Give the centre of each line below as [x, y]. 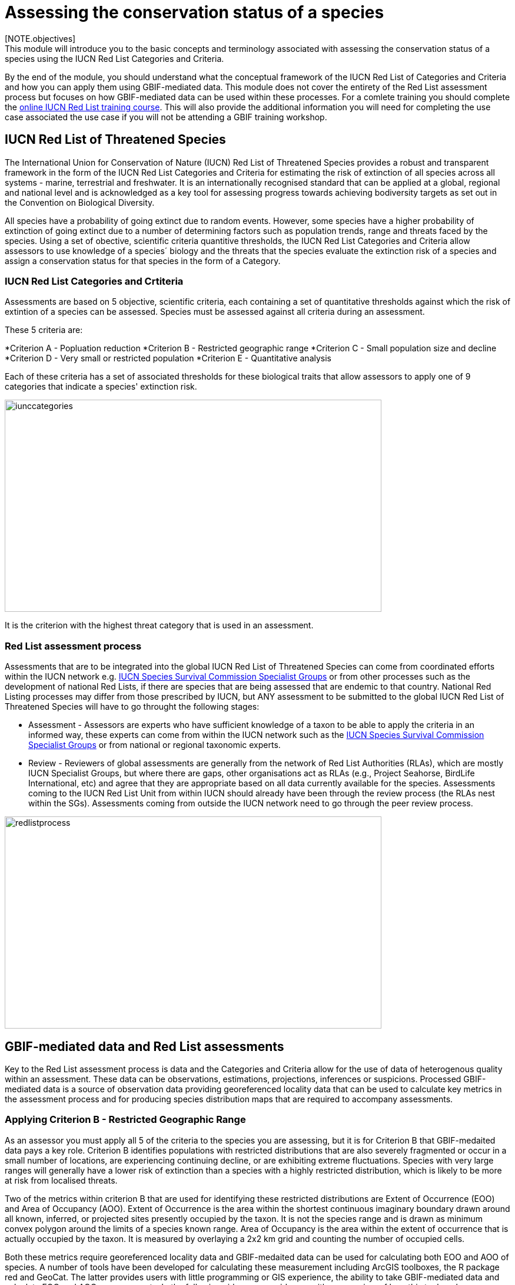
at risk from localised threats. [61, 1180]
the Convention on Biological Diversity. [80, 202]
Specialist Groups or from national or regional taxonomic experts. [154, 745]
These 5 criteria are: [44, 330]
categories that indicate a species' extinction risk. [101, 387]
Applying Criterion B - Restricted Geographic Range [125, 1120]
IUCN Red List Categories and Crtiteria [94, 281]
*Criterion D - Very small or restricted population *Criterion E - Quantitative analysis [168, 358]
